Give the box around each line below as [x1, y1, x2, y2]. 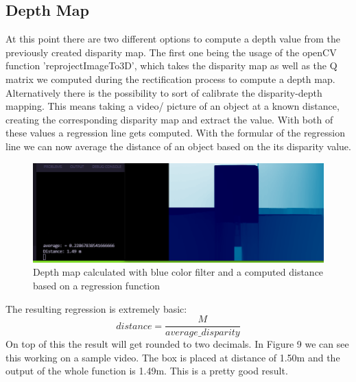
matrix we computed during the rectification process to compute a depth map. [5, 71, 335, 86]
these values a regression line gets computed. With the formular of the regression [5, 126, 346, 140]
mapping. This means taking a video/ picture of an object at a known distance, [5, 99, 340, 113]
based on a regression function [33, 278, 161, 293]
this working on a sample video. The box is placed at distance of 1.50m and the [5, 350, 340, 364]
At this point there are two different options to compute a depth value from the [5, 32, 340, 46]
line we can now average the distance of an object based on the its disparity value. [5, 139, 351, 153]
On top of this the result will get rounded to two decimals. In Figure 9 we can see [5, 337, 349, 351]
